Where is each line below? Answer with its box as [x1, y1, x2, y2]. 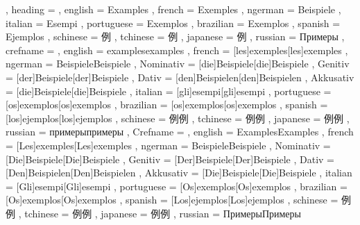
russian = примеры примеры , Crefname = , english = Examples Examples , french [6, 124, 354, 139]
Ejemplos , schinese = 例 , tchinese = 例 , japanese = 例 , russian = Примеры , [6, 29, 345, 44]
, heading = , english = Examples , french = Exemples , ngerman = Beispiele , [6, 2, 341, 16]
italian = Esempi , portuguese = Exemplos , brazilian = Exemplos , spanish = [6, 15, 341, 30]
